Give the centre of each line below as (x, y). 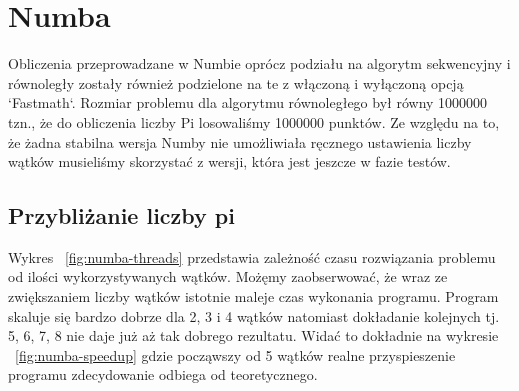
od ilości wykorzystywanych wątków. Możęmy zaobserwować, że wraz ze (228, 276)
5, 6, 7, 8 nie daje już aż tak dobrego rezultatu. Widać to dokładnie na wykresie (253, 335)
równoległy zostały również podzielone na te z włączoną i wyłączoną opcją (236, 82)
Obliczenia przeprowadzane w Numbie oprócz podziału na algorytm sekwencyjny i (259, 63)
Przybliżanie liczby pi (121, 215)
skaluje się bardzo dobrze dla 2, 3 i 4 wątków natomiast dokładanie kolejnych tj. (254, 315)
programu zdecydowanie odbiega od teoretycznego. (163, 374)
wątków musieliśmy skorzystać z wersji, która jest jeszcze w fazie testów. (229, 161)
